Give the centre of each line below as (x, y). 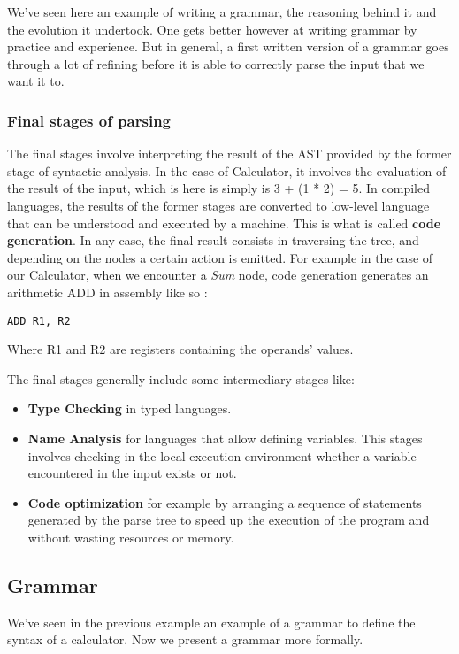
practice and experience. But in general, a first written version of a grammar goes (228, 46)
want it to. (36, 81)
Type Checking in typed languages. (130, 408)
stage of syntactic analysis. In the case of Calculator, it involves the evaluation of (227, 170)
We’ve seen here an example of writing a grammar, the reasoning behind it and (222, 12)
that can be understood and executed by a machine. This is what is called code (224, 223)
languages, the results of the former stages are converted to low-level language (218, 205)
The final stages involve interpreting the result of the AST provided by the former (229, 154)
